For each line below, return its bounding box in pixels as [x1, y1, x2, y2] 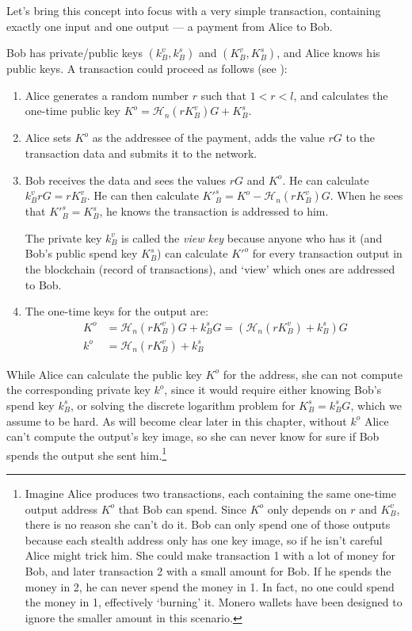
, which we [350, 396, 402, 413]
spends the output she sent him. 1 [6, 444, 167, 463]
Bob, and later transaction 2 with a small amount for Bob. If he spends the [25, 562, 391, 579]
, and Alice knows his [277, 44, 380, 61]
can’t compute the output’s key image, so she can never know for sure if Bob [6, 428, 380, 445]
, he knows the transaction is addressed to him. [99, 203, 329, 220]
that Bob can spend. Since [118, 500, 247, 517]
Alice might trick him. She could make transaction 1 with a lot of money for [25, 547, 396, 564]
